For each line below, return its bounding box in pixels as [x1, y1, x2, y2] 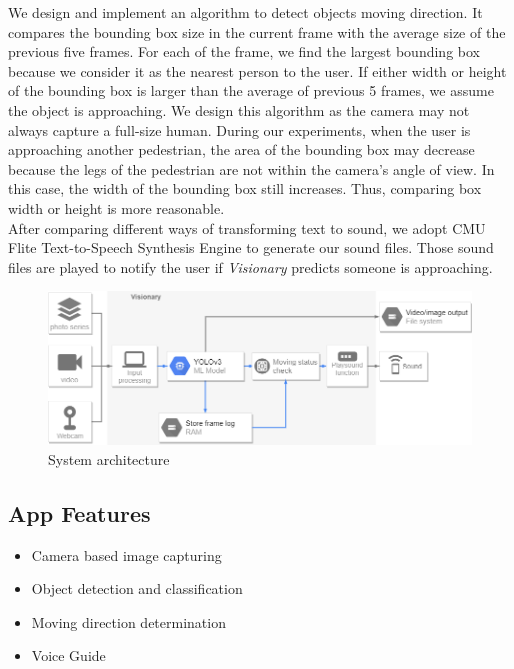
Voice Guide [31, 645, 106, 666]
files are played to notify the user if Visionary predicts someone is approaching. [8, 256, 493, 277]
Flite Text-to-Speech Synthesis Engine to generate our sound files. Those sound [8, 237, 494, 258]
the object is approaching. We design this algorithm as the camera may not [8, 99, 470, 120]
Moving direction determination [31, 611, 226, 632]
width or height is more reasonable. [8, 197, 225, 218]
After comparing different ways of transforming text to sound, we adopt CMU [8, 217, 486, 238]
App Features [8, 497, 151, 528]
